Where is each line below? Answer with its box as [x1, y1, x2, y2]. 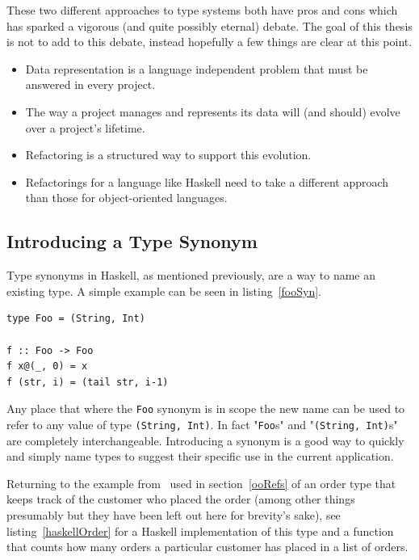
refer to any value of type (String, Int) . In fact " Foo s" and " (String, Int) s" [6, 415, 398, 432]
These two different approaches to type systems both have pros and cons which [6, 2, 398, 18]
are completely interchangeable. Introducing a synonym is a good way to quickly [6, 432, 404, 448]
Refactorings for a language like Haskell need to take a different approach [25, 173, 389, 190]
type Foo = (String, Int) [6, 313, 145, 325]
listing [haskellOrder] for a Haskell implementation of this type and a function [6, 522, 394, 539]
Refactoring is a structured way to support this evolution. [25, 146, 312, 163]
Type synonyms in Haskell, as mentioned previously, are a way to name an [6, 267, 375, 284]
